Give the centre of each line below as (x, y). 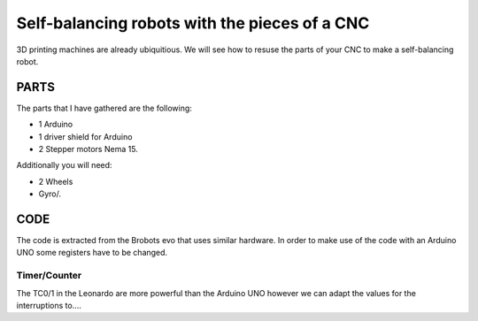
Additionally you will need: (64, 165)
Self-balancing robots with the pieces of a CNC (193, 23)
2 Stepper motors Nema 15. (89, 149)
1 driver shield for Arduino (85, 136)
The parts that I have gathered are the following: (104, 108)
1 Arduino (56, 125)
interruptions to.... (49, 306)
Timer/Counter (49, 276)
